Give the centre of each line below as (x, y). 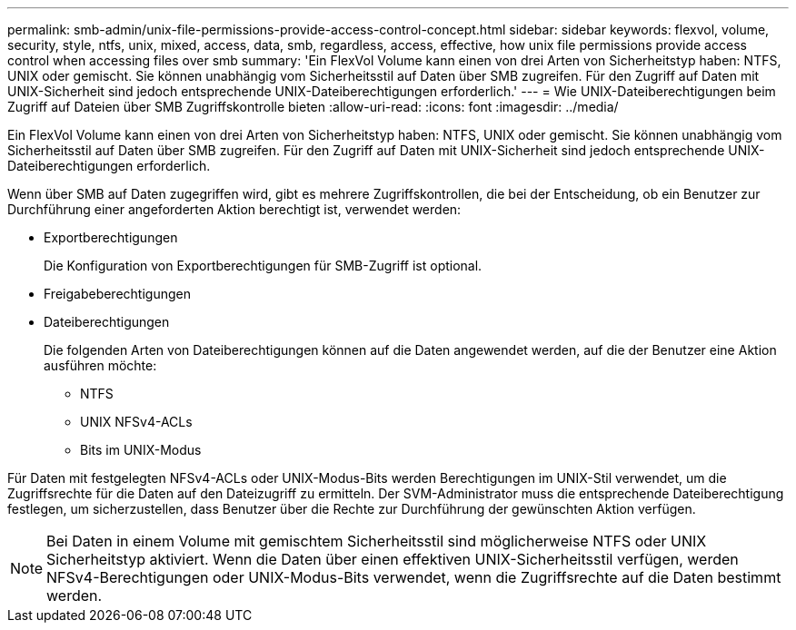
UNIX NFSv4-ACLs (136, 422)
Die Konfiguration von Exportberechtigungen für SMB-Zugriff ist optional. (263, 266)
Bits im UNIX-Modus (141, 450)
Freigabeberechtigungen (117, 294)
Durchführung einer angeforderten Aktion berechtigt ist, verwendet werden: (234, 209)
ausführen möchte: (100, 365)
